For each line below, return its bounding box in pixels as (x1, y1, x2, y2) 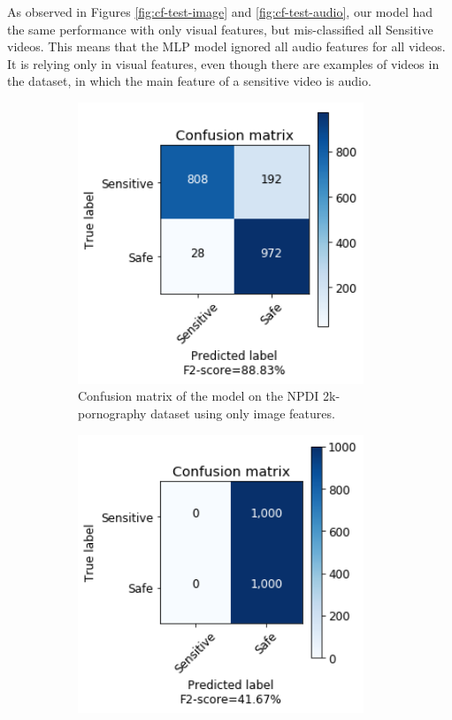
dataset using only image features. (150, 404, 335, 423)
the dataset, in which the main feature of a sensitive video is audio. (7, 72, 372, 90)
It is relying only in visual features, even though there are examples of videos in (7, 54, 440, 73)
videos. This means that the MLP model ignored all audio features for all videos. (7, 37, 446, 56)
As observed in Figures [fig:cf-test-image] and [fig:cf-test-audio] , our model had (7, 3, 433, 20)
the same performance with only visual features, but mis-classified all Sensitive (7, 19, 433, 38)
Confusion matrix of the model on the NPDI (78, 387, 319, 405)
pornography (78, 404, 147, 423)
